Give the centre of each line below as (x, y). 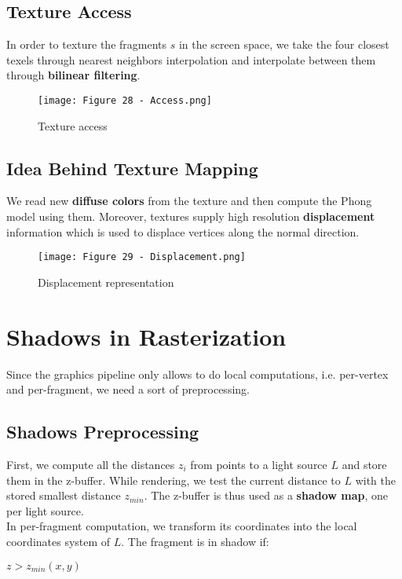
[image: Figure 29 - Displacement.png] (142, 257)
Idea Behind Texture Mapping (132, 168)
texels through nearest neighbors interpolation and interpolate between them (191, 59)
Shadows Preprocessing (103, 432)
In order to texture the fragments (87, 44)
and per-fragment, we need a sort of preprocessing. (128, 389)
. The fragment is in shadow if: (195, 541)
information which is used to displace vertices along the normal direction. (183, 231)
